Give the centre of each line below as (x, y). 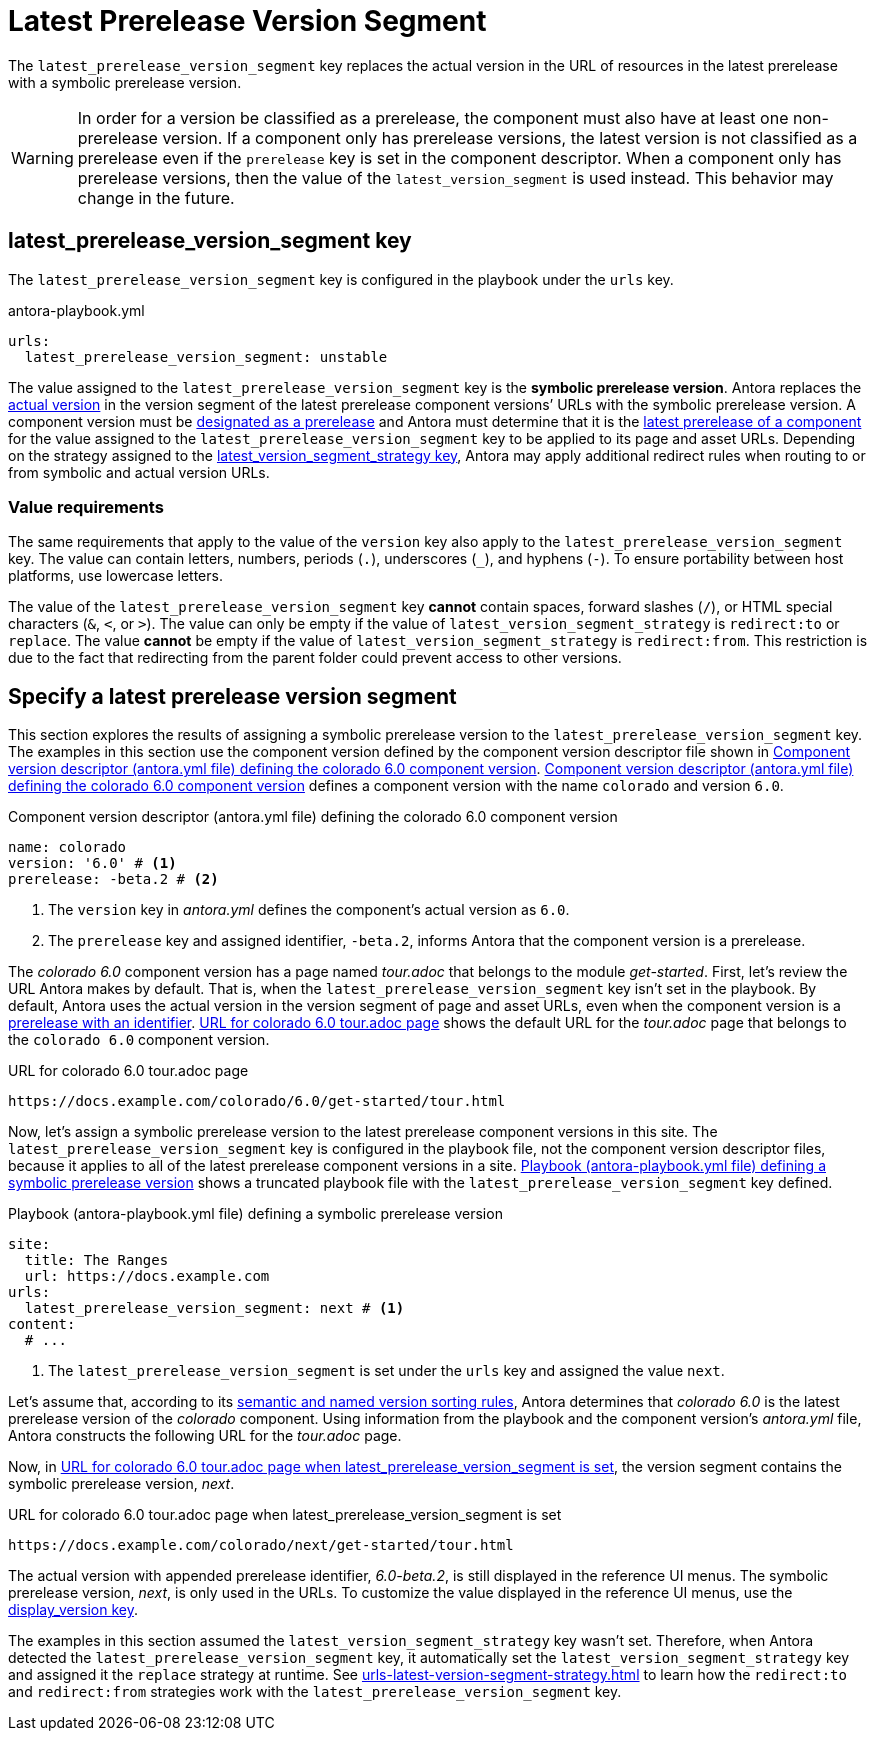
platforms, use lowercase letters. (115, 576)
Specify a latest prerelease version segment (232, 696)
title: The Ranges (96, 1260)
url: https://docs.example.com (147, 1276)
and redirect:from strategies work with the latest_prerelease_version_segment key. (315, 1692)
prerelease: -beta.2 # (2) (113, 879)
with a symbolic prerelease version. (125, 82)
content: (42, 1324)
